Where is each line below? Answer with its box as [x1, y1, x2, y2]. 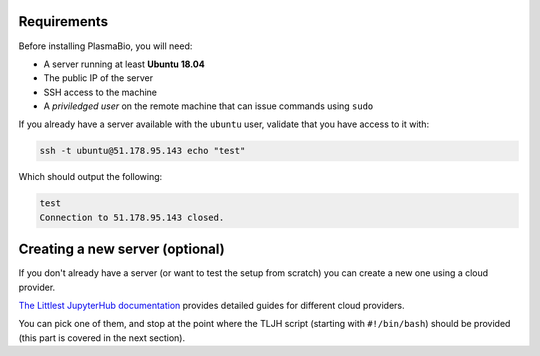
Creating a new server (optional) [18, 241, 225, 258]
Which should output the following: [18, 171, 163, 183]
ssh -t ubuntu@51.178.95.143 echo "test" [39, 145, 246, 157]
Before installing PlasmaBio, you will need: [18, 40, 193, 52]
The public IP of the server [43, 72, 154, 84]
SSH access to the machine [43, 86, 158, 98]
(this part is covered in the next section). [18, 331, 185, 344]
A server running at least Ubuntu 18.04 [43, 58, 205, 70]
